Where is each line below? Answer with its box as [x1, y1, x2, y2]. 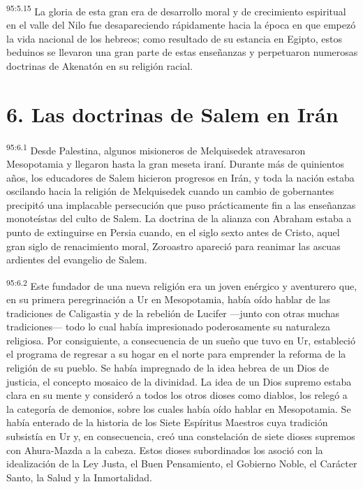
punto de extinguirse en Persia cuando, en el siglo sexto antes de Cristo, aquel [6, 224, 340, 239]
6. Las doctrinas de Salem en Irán [6, 99, 339, 128]
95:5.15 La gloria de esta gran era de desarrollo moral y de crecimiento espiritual [6, 2, 346, 18]
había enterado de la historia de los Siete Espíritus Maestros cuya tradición [6, 415, 328, 430]
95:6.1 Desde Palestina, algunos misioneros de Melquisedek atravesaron [6, 140, 306, 157]
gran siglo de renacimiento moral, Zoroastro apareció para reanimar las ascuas [6, 238, 341, 253]
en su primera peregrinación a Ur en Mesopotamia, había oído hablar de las [6, 292, 331, 306]
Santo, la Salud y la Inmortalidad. [6, 469, 152, 484]
